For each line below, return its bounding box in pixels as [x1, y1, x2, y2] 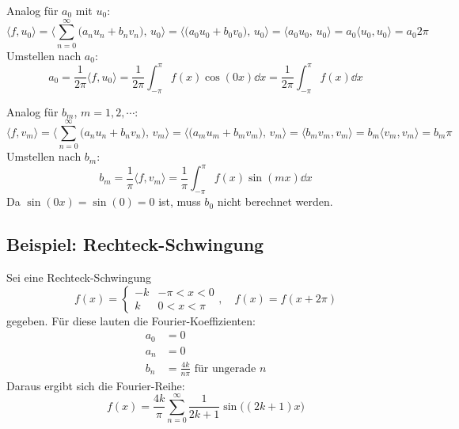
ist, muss [158, 193, 201, 210]
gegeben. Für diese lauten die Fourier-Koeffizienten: [6, 312, 256, 328]
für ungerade [194, 363, 256, 374]
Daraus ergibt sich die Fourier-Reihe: [6, 377, 185, 393]
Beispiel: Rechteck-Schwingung [6, 232, 264, 256]
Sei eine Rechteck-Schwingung [6, 269, 151, 286]
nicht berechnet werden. [217, 193, 333, 210]
